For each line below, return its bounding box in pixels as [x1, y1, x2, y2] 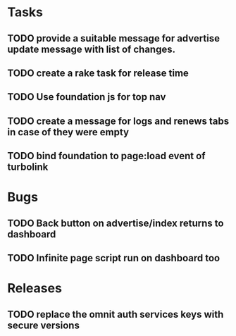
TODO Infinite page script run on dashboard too [7, 252, 221, 264]
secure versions [7, 319, 80, 331]
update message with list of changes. [7, 43, 176, 55]
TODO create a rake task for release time [7, 67, 189, 79]
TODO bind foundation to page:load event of [7, 150, 206, 162]
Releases [7, 280, 62, 297]
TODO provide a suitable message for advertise [7, 32, 221, 44]
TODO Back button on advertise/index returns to [7, 217, 224, 229]
